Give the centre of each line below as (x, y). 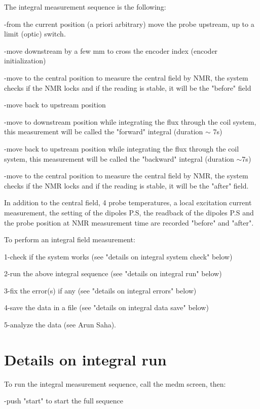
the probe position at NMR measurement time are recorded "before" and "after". (129, 222)
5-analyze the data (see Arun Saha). (60, 325)
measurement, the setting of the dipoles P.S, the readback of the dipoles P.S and (129, 212)
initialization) (25, 61)
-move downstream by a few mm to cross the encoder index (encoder (111, 50)
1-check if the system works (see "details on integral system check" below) (118, 256)
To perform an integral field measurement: (70, 239)
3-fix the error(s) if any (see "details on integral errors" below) (100, 290)
